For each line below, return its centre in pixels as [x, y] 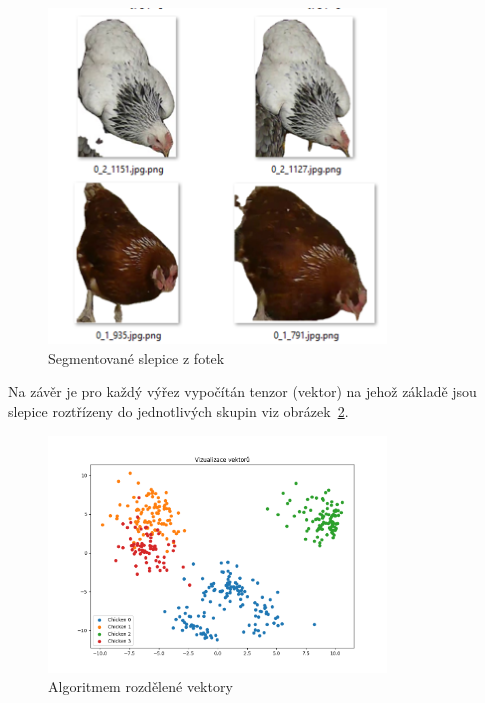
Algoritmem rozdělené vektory [140, 686]
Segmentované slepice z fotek [136, 357]
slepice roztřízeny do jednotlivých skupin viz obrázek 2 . [178, 410]
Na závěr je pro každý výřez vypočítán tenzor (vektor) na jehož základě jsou [242, 391]
